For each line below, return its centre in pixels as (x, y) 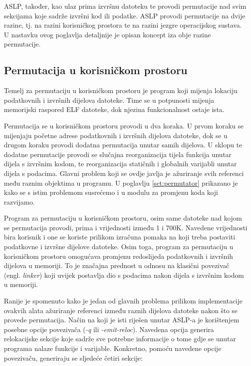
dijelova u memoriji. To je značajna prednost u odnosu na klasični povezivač (117, 265)
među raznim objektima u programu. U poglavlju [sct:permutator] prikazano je (121, 183)
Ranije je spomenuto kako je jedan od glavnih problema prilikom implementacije (123, 301)
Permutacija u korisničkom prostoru (96, 70)
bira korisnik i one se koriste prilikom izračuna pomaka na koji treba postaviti (120, 237)
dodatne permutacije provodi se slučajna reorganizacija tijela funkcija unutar (118, 154)
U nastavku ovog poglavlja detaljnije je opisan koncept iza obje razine (107, 34)
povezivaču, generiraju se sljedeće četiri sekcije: (73, 358)
